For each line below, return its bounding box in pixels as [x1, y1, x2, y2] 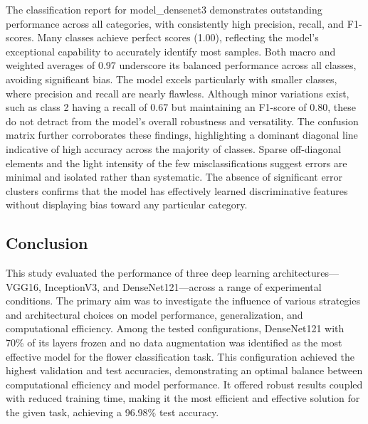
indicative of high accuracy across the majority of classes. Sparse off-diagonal [6, 141, 342, 156]
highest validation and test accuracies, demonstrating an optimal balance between [6, 363, 363, 378]
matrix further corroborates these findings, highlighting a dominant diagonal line [6, 127, 358, 142]
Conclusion [6, 232, 88, 254]
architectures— [273, 265, 339, 280]
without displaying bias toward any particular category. [6, 197, 248, 212]
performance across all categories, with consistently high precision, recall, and [6, 16, 345, 31]
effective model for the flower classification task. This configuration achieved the [6, 349, 354, 364]
